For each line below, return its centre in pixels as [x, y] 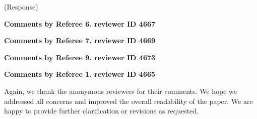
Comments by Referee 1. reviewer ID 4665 [80, 74]
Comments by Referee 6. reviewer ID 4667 [80, 23]
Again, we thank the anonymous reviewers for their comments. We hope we [120, 91]
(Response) [21, 7]
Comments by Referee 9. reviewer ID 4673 [80, 57]
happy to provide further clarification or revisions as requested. [102, 111]
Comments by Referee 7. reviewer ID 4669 [80, 40]
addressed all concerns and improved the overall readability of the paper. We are [128, 101]
